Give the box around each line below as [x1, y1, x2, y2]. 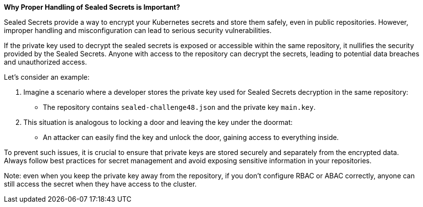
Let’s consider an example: [4, 73, 90, 81]
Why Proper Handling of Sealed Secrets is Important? [4, 3, 180, 11]
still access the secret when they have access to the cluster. [4, 180, 197, 188]
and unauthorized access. [4, 58, 87, 66]
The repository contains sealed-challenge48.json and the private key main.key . [43, 103, 316, 111]
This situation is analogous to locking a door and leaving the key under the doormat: [23, 118, 293, 126]
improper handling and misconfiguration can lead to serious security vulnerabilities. [4, 26, 272, 34]
